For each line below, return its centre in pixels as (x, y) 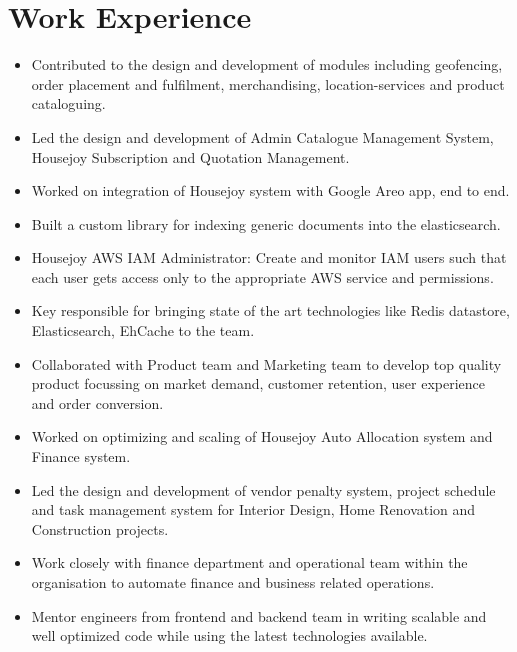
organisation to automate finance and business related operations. (233, 582)
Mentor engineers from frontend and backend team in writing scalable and (259, 615)
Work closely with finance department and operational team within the (249, 562)
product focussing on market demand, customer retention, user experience (258, 383)
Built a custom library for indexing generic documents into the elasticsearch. (266, 223)
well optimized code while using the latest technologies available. (229, 635)
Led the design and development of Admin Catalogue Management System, (262, 136)
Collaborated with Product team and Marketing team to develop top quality (266, 363)
